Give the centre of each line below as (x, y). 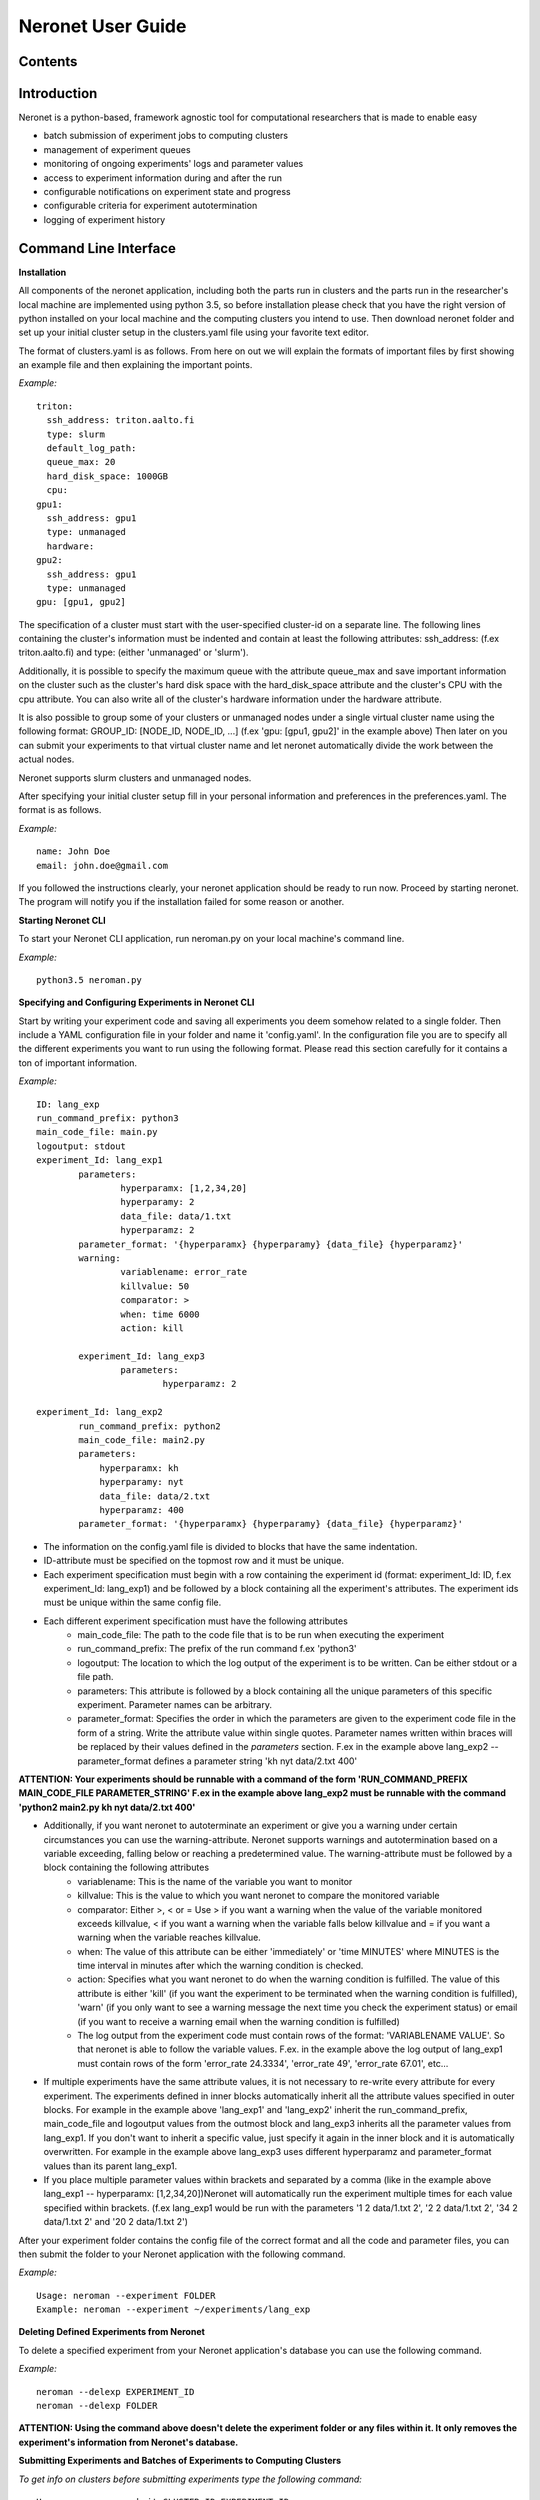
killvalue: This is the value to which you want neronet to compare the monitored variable (258, 1896)
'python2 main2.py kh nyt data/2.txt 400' (107, 1807)
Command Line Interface (97, 248)
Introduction (58, 93)
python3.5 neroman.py (89, 979)
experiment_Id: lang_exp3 (141, 1356)
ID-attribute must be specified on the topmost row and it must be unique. (194, 1561)
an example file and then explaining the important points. (135, 365)
